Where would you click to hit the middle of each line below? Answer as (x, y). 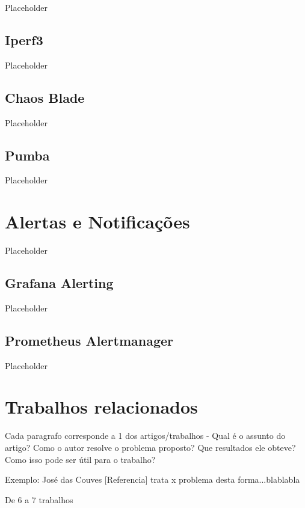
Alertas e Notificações (97, 222)
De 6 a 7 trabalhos (39, 499)
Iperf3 (24, 39)
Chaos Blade (45, 97)
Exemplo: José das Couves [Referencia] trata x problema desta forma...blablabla (152, 479)
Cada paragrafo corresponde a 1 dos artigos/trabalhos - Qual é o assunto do (145, 436)
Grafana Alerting (59, 283)
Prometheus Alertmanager (89, 340)
